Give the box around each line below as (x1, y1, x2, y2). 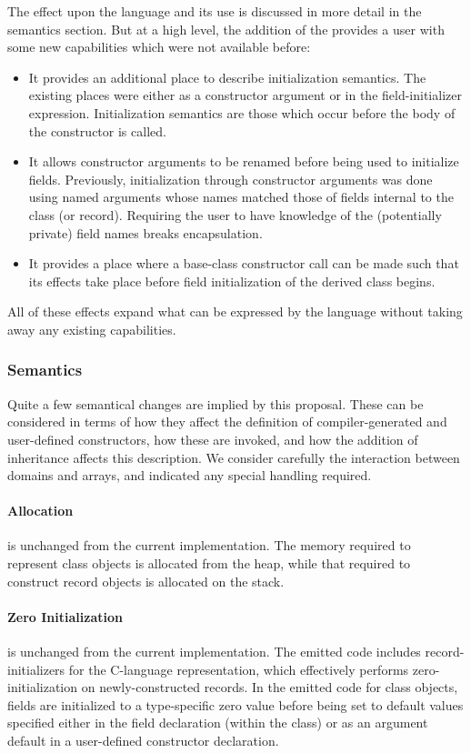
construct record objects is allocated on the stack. (7, 571, 285, 590)
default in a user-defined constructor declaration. (7, 731, 279, 750)
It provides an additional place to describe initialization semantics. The (28, 67, 426, 86)
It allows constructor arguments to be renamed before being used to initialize (28, 152, 459, 171)
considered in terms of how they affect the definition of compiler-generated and (7, 412, 447, 431)
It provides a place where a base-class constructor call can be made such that (28, 254, 459, 273)
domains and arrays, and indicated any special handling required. (7, 466, 372, 485)
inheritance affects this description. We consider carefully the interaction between (7, 447, 460, 467)
